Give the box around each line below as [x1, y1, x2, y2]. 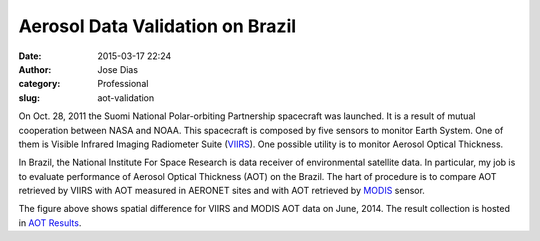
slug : [18, 91, 40, 104]
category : [18, 78, 61, 90]
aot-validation [97, 91, 155, 104]
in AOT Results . [18, 216, 82, 229]
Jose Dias [97, 63, 139, 75]
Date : [18, 50, 42, 62]
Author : [18, 63, 52, 75]
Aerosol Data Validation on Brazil [18, 15, 297, 37]
